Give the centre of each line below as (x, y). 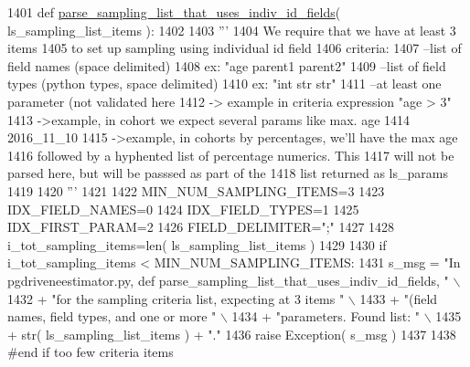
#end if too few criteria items (91, 352)
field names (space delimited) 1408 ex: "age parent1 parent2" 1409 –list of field (227, 65)
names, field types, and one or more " (112, 316)
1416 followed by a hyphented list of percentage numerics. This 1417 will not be (231, 155)
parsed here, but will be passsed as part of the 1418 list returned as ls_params (228, 173)
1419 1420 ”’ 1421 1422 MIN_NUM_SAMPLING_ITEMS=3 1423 (196, 190)
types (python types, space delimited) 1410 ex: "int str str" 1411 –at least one (224, 84)
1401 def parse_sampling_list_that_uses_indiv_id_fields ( (174, 12)
